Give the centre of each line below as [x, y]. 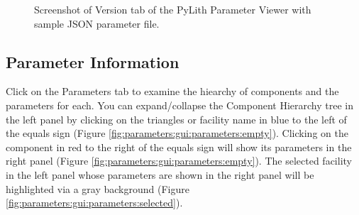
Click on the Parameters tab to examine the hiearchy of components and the [172, 91]
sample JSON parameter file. [97, 23]
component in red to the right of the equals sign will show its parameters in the [179, 147]
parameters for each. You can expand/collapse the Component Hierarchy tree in [179, 105]
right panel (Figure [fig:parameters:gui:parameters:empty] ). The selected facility [179, 161]
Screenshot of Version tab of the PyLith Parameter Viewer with [173, 9]
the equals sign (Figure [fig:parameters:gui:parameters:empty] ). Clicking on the [177, 133]
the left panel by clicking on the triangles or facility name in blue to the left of [176, 119]
